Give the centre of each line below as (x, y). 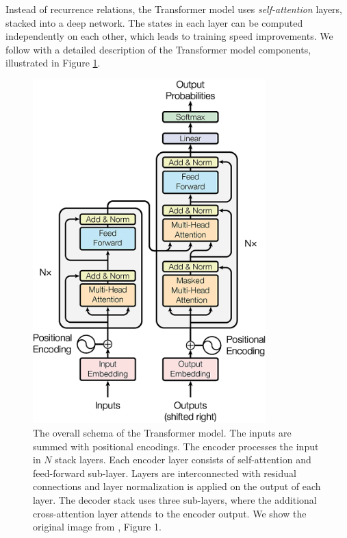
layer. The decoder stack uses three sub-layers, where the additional (175, 499)
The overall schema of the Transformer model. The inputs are (162, 433)
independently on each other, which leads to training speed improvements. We (169, 36)
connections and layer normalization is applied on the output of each (177, 486)
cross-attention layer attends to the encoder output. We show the (170, 513)
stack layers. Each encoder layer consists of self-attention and (183, 460)
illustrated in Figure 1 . (53, 63)
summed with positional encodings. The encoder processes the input (176, 446)
